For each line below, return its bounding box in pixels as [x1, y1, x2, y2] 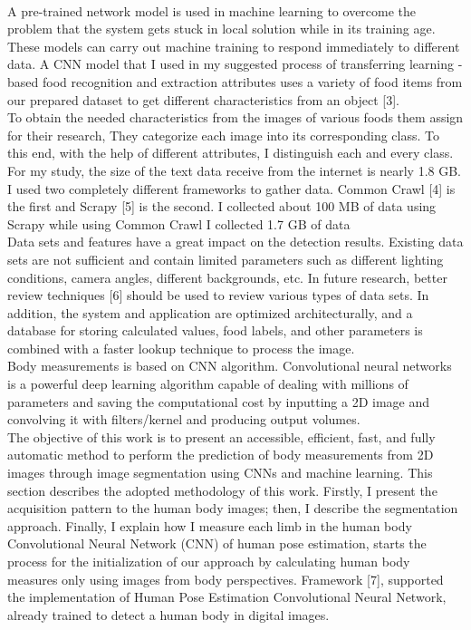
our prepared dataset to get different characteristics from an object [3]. [7, 90, 399, 109]
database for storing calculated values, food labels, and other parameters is [7, 321, 423, 340]
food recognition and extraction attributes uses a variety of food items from [42, 72, 463, 91]
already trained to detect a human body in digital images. [7, 605, 330, 624]
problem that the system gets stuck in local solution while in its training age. [7, 19, 436, 38]
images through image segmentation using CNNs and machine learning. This [7, 463, 433, 482]
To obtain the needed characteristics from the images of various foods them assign [7, 108, 464, 127]
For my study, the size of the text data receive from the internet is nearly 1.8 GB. [7, 160, 461, 179]
